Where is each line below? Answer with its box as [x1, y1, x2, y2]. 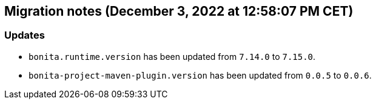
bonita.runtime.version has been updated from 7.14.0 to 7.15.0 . [29, 51, 316, 62]
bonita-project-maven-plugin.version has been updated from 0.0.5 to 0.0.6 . [29, 70, 372, 80]
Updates [4, 29, 45, 42]
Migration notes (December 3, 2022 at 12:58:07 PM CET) [4, 4, 354, 19]
